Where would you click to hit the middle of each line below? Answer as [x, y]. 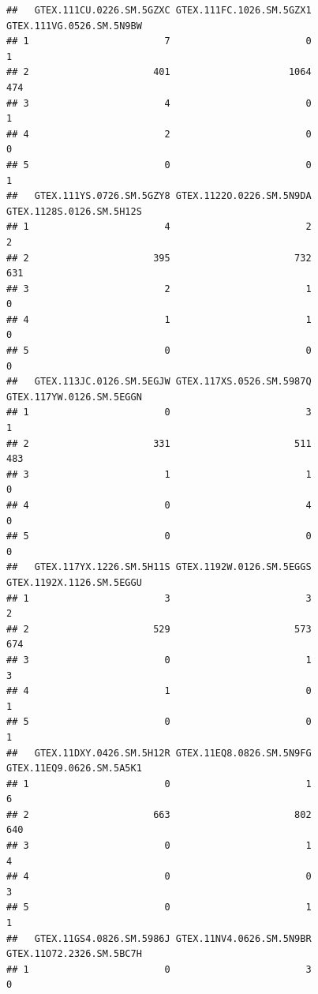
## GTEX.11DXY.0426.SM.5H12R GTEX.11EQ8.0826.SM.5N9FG [159, 753]
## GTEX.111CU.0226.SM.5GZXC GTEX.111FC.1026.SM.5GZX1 [159, 10]
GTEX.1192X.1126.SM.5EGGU [74, 582]
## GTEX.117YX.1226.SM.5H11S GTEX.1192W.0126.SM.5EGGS [159, 567]
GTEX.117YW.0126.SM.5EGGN [74, 397]
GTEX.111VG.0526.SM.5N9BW [74, 26]
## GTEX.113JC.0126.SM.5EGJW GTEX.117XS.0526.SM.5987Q [159, 382]
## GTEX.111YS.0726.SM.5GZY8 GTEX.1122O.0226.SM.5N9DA [159, 196]
